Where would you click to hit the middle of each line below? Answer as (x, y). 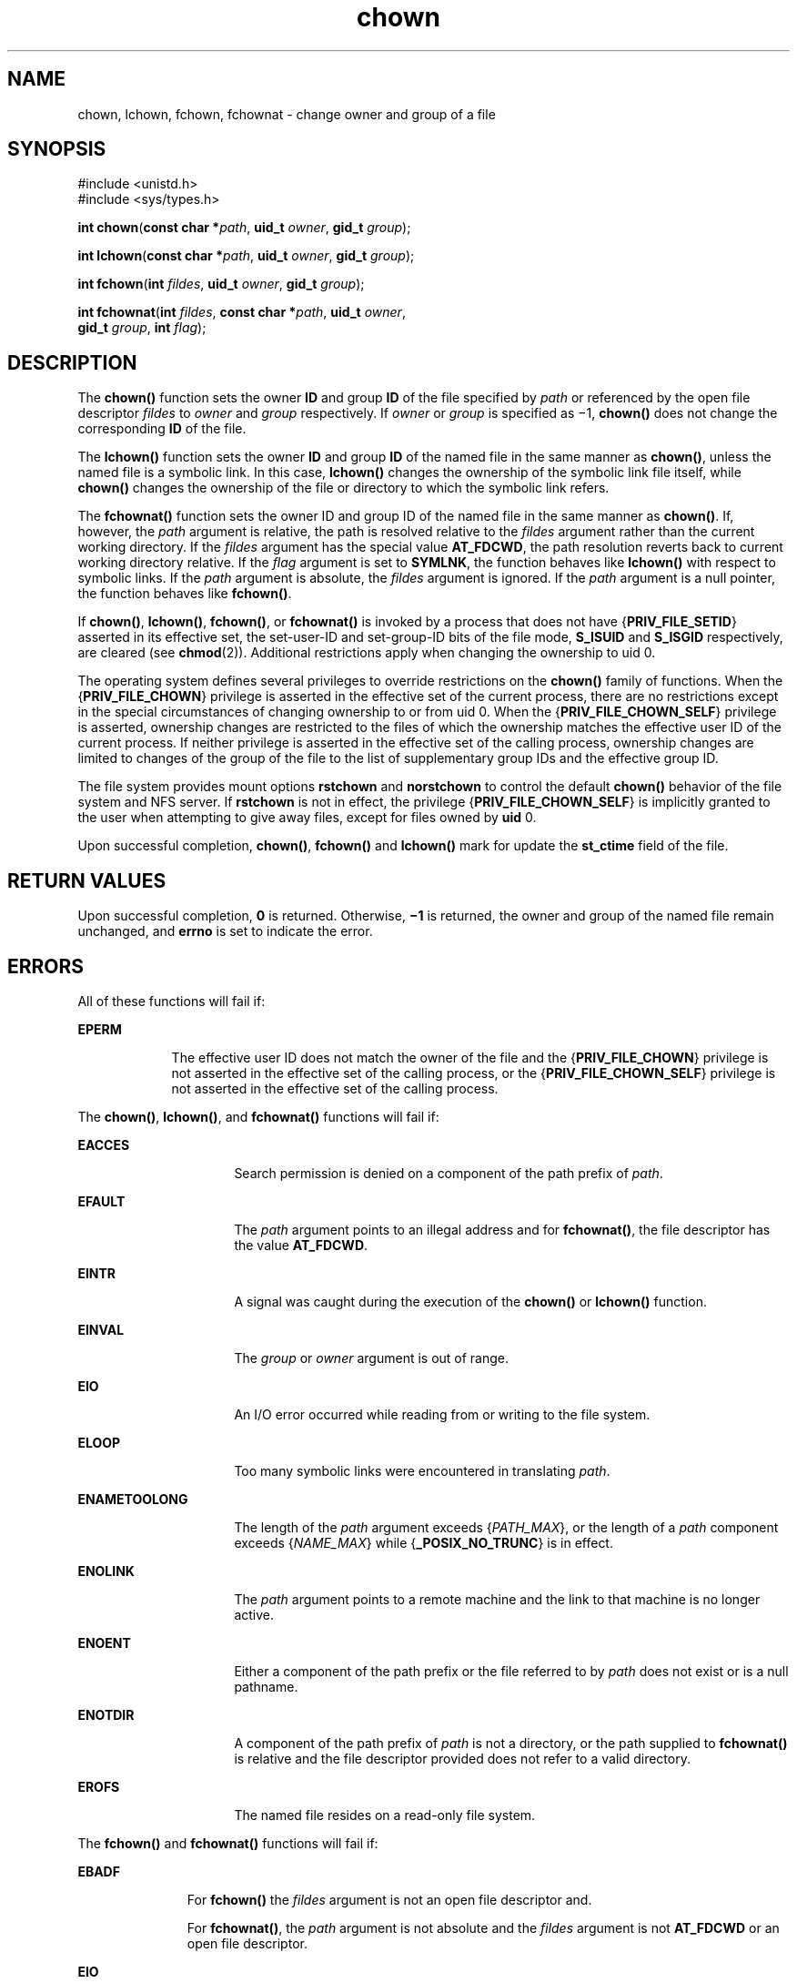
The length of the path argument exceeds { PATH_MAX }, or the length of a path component (506, 1527)
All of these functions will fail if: (172, 1001)
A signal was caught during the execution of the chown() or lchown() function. (470, 1301)
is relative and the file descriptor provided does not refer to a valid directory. (462, 1758)
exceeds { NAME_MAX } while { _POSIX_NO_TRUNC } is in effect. (424, 1542)
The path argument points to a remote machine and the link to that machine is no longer (497, 1599)
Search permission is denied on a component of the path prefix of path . (449, 1173)
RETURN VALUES (87, 880)
